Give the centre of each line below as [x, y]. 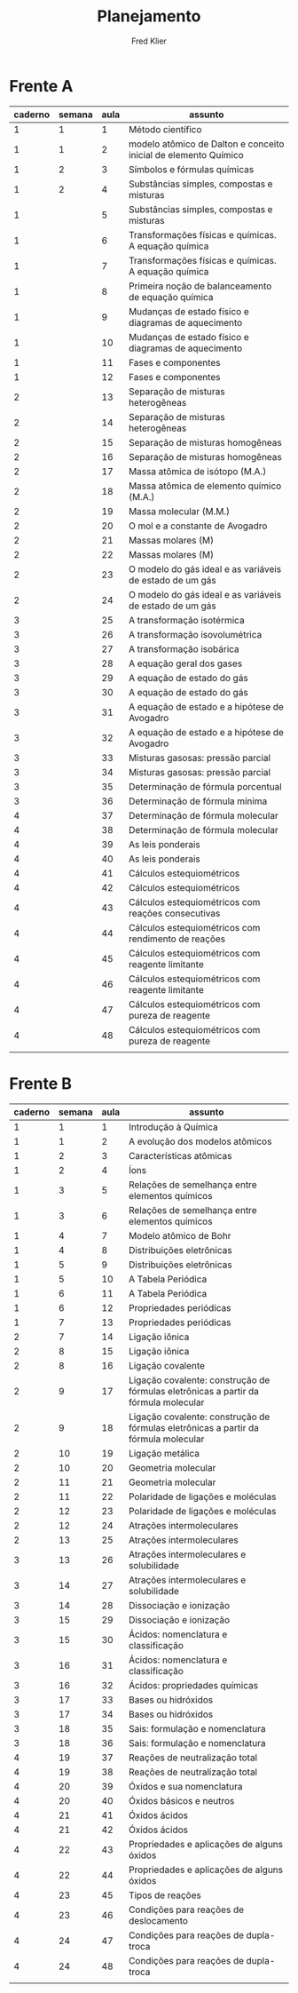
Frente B [41, 1083]
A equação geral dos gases [185, 663]
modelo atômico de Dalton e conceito [206, 144]
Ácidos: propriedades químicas [193, 1685]
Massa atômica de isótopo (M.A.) [197, 471]
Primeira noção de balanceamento [200, 286]
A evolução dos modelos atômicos [200, 1141]
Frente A [41, 86]
